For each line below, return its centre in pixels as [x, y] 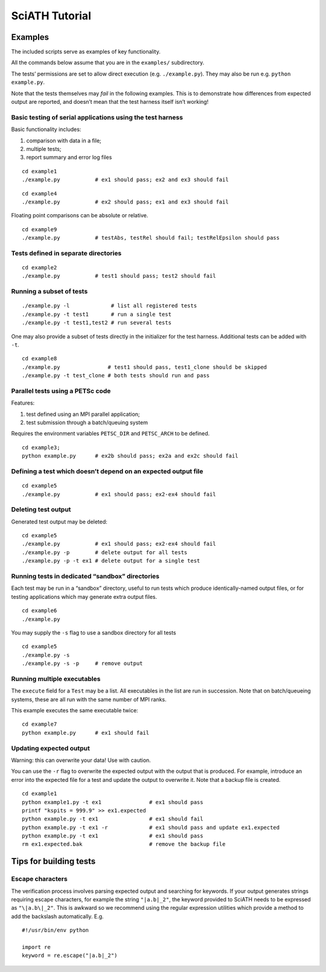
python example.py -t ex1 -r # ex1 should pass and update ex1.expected [151, 827]
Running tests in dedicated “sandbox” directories [85, 576]
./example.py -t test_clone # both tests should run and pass [116, 376]
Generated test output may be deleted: [59, 522]
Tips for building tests [53, 861]
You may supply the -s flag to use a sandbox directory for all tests [94, 632]
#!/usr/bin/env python [56, 930]
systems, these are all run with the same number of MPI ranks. [89, 699]
